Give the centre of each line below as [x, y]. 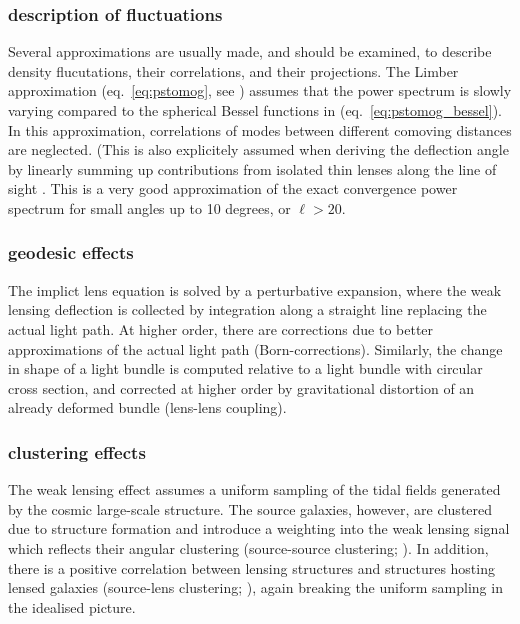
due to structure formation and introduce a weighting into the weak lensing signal [259, 528]
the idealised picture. [72, 606]
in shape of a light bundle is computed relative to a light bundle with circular [245, 368]
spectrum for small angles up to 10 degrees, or [149, 207]
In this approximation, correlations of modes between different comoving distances [260, 129]
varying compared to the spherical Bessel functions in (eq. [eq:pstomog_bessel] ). [255, 110]
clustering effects [77, 451]
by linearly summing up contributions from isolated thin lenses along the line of [252, 168]
